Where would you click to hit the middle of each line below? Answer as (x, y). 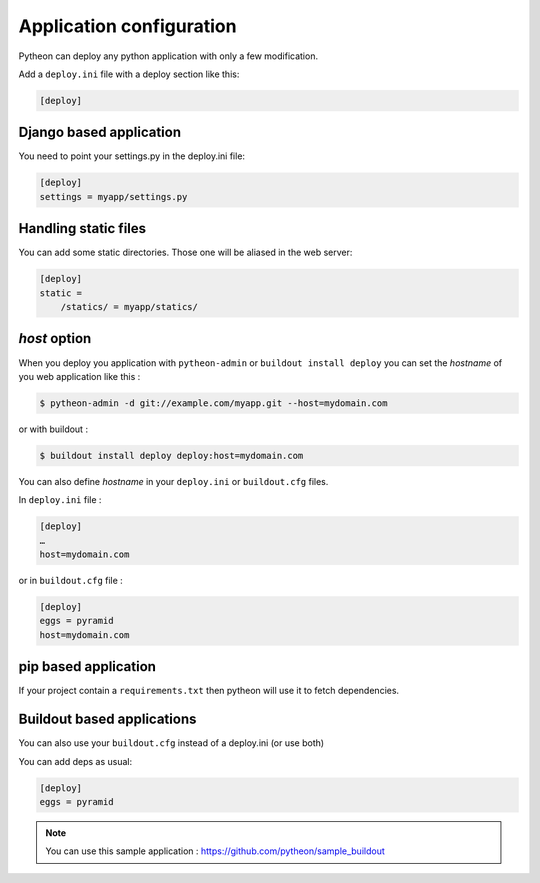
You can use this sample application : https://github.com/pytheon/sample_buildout (215, 851)
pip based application (87, 666)
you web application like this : (79, 376)
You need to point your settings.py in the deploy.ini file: (131, 156)
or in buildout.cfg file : (71, 581)
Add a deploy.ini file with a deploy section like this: (129, 74)
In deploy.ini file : (60, 500)
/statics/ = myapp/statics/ (129, 307)
